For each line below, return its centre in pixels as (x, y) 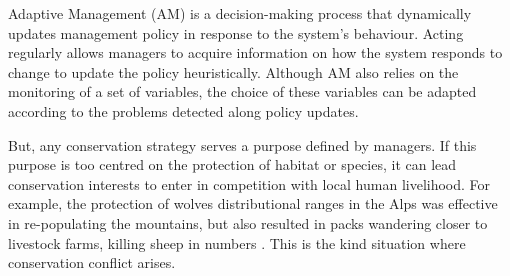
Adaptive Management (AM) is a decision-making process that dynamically (240, 13)
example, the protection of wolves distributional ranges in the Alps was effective (253, 203)
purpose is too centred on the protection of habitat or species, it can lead (232, 164)
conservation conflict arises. (92, 262)
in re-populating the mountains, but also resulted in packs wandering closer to (248, 222)
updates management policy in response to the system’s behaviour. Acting (236, 32)
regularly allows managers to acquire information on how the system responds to (255, 52)
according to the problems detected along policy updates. (183, 110)
